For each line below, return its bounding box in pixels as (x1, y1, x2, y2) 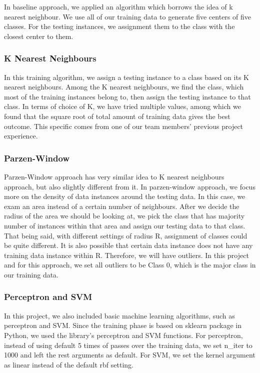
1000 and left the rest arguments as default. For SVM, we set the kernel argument (4, 349, 255, 360)
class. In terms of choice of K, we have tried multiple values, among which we (4, 101, 241, 111)
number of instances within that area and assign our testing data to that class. (4, 220, 245, 230)
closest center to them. (4, 30, 73, 41)
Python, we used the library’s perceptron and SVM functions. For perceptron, (4, 329, 243, 340)
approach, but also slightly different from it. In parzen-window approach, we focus (4, 181, 255, 191)
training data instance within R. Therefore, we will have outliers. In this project (4, 249, 249, 260)
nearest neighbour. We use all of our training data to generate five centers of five (4, 11, 251, 21)
